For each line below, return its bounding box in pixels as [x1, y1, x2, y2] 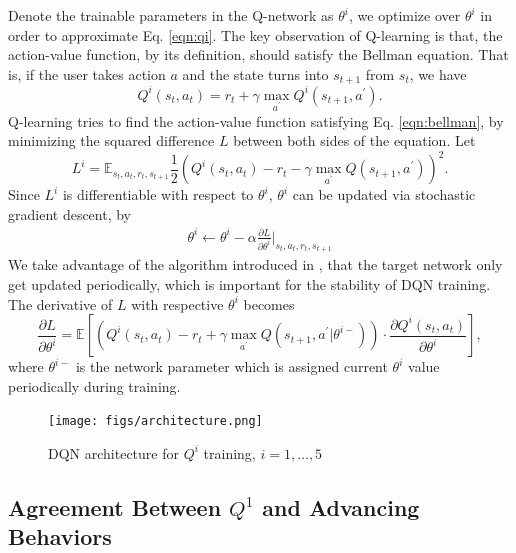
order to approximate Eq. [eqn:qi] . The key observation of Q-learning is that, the [8, 24, 503, 45]
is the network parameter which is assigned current [75, 356, 388, 377]
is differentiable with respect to [62, 184, 254, 205]
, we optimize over [349, 5, 461, 25]
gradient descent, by [8, 203, 132, 224]
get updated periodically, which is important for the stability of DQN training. [8, 273, 491, 294]
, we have [409, 63, 467, 84]
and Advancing [262, 491, 420, 522]
